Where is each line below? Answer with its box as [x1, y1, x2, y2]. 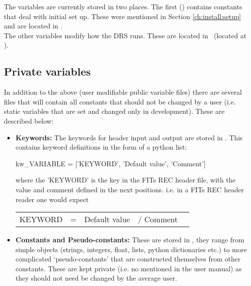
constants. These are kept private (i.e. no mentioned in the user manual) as [15, 263, 242, 273]
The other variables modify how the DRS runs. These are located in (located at [4, 30, 247, 40]
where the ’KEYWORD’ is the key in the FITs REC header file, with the [15, 175, 236, 185]
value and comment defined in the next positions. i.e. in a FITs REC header [15, 184, 244, 194]
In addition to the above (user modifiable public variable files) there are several [4, 87, 242, 97]
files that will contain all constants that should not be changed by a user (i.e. [4, 96, 236, 106]
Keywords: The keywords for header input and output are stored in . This [15, 132, 243, 142]
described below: [4, 115, 53, 126]
